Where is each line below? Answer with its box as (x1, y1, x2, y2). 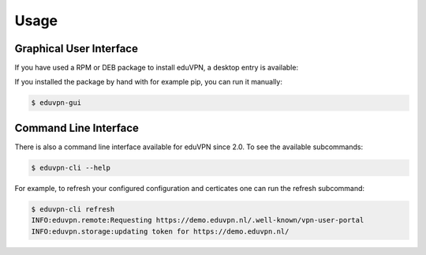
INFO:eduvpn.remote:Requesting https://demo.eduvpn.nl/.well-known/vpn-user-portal (31, 216, 364, 225)
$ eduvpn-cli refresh (31, 204, 115, 213)
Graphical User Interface (14, 42, 138, 55)
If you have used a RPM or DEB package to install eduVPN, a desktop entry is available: (14, 63, 299, 73)
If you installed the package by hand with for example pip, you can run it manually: (14, 77, 283, 87)
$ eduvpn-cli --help (31, 163, 110, 172)
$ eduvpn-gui (31, 99, 82, 107)
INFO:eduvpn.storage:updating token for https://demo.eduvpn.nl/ (31, 227, 290, 236)
